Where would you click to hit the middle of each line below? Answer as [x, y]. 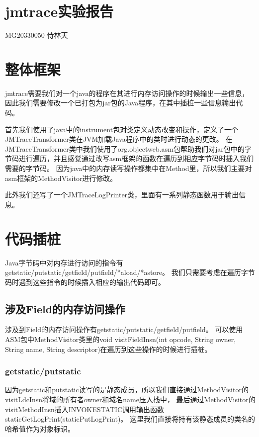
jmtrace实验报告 [59, 11]
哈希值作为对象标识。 [40, 428]
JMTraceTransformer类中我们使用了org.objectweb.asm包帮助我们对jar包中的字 [128, 148]
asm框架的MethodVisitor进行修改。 [61, 178]
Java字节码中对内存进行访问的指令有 [64, 262]
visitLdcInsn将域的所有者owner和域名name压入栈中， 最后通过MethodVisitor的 [130, 399]
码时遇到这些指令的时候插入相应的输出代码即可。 [85, 282]
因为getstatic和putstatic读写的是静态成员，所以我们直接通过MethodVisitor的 [127, 390]
